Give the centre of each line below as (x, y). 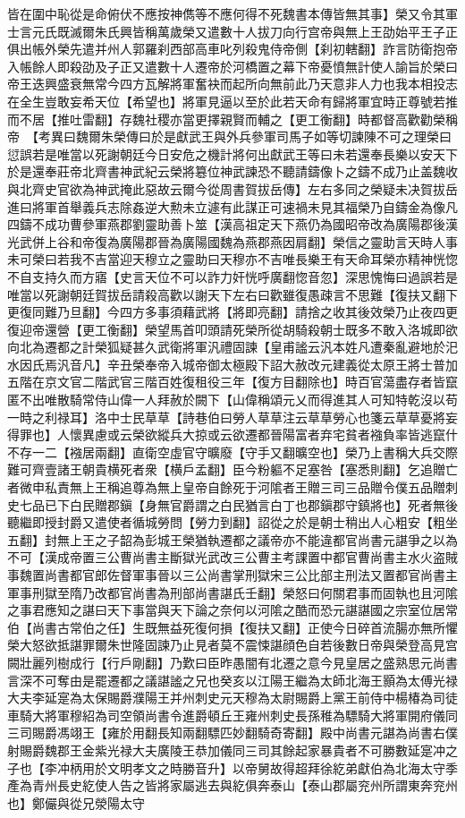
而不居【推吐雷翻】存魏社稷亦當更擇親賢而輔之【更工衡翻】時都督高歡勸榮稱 (232, 119)
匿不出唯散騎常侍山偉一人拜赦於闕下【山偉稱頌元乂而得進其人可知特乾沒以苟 (232, 400)
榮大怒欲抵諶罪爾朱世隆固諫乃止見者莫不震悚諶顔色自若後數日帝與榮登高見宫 (232, 645)
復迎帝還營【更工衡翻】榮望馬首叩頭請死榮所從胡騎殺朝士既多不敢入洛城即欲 (232, 329)
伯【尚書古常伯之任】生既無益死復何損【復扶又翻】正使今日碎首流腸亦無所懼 (232, 627)
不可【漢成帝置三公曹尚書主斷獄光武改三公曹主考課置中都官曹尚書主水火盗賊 (232, 557)
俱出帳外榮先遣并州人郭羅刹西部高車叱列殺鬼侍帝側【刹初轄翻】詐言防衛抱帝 (232, 49)
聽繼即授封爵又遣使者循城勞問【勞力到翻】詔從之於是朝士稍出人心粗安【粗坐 (232, 522)
